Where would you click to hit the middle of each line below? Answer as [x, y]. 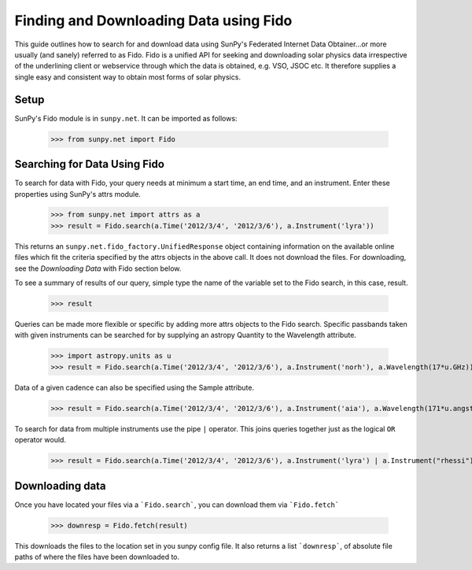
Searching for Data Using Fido [90, 164]
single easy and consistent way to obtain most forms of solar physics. [128, 77]
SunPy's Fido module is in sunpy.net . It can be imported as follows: [126, 118]
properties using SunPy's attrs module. [78, 194]
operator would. [41, 440]
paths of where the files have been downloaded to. [97, 557]
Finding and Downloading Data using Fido [153, 20]
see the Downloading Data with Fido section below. [98, 268]
